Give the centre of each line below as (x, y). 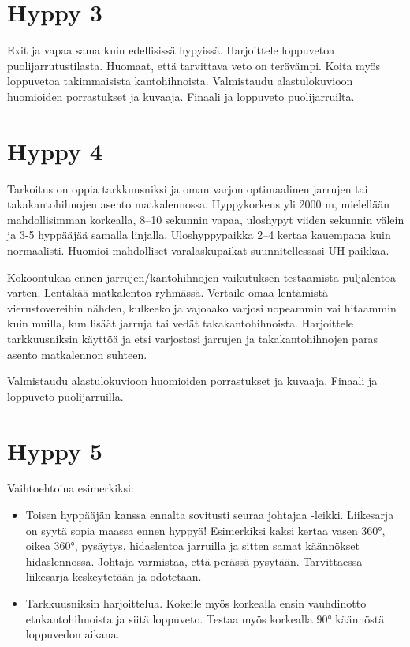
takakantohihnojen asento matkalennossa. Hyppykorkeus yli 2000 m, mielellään (198, 204)
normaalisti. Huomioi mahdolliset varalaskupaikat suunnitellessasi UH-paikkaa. (198, 250)
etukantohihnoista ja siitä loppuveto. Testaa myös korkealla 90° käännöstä (205, 618)
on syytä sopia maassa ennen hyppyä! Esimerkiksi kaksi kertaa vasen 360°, (205, 530)
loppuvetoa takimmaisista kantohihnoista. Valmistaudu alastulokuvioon (180, 81)
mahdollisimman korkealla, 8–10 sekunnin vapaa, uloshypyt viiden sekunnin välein (206, 219)
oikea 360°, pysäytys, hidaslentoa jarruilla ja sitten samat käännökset (192, 546)
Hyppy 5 (55, 450)
